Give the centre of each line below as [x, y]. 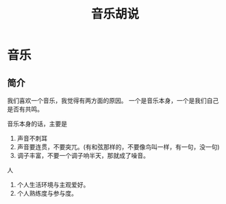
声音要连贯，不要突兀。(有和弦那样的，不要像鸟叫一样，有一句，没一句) [118, 147]
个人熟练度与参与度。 [47, 193]
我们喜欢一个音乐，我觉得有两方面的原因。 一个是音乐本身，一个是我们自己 [113, 101]
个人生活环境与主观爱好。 [53, 185]
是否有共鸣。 [25, 109]
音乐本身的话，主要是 [37, 124]
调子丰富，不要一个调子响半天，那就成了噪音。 [83, 156]
